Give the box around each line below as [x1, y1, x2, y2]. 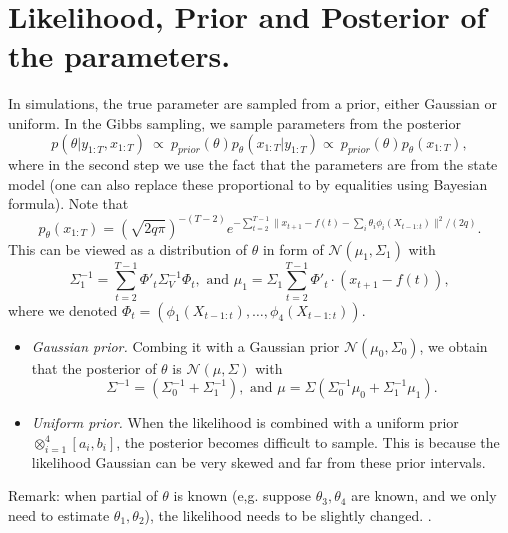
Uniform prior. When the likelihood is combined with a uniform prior [31, 412, 459, 433]
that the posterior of [31, 357, 157, 378]
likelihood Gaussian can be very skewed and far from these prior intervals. [31, 451, 486, 472]
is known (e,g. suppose [173, 485, 312, 506]
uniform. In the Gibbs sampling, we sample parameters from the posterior [8, 112, 461, 133]
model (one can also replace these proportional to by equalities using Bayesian [8, 173, 488, 194]
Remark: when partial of [8, 485, 158, 506]
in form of [262, 238, 324, 259]
